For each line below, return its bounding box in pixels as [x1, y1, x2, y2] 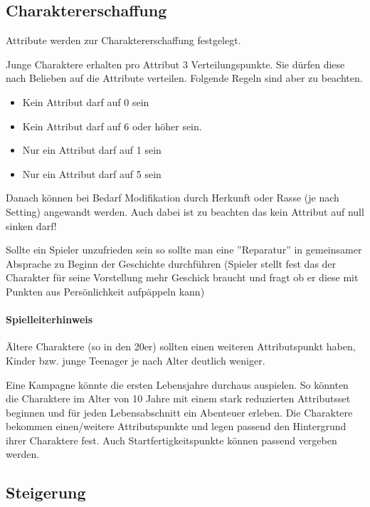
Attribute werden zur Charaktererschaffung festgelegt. [6, 33, 241, 48]
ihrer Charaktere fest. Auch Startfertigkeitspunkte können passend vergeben [6, 432, 337, 447]
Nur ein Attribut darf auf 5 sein [22, 166, 162, 181]
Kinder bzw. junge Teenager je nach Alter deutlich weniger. [6, 352, 265, 367]
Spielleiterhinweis [6, 312, 93, 327]
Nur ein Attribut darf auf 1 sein [22, 142, 162, 157]
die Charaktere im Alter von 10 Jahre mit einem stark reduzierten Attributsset [6, 391, 351, 406]
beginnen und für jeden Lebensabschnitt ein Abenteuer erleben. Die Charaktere [6, 404, 353, 419]
